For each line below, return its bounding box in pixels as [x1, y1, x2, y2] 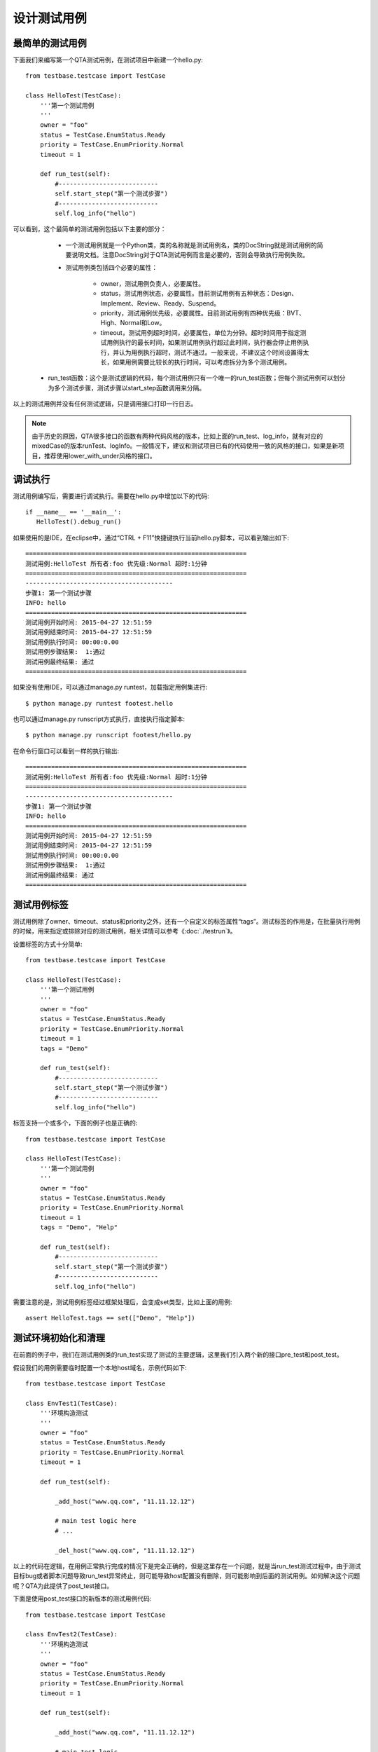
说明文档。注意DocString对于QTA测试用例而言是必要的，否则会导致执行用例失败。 [71, 251, 309, 259]
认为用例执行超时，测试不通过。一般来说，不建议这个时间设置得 [118, 348, 303, 357]
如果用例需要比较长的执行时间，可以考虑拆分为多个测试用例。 [112, 358, 290, 366]
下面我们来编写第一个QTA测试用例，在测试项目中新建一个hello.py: [13, 56, 203, 64]
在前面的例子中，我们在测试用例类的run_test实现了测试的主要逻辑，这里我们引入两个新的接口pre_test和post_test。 [13, 1350, 343, 1359]
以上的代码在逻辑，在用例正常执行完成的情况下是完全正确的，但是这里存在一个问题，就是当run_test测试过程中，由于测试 [13, 1562, 361, 1570]
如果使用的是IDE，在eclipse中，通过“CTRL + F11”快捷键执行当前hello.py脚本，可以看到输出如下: [13, 533, 290, 542]
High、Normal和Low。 [100, 319, 166, 327]
